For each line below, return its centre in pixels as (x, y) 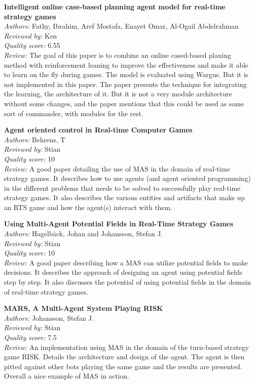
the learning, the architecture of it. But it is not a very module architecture (118, 94)
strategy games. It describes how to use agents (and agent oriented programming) (127, 178)
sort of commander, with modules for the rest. (74, 113)
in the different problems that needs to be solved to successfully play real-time (122, 188)
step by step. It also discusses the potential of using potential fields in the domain (127, 282)
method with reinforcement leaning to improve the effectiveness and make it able (126, 64)
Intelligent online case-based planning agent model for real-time (115, 6)
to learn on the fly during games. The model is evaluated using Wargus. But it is (126, 74)
